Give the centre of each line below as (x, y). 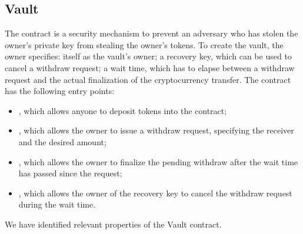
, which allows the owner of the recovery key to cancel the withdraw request (155, 193)
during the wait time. (57, 204)
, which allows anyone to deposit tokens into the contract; (123, 110)
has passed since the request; (70, 173)
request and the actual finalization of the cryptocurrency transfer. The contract (148, 79)
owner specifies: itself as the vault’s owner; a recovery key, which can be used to (148, 56)
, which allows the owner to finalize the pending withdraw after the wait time (158, 161)
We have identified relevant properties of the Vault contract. (113, 224)
